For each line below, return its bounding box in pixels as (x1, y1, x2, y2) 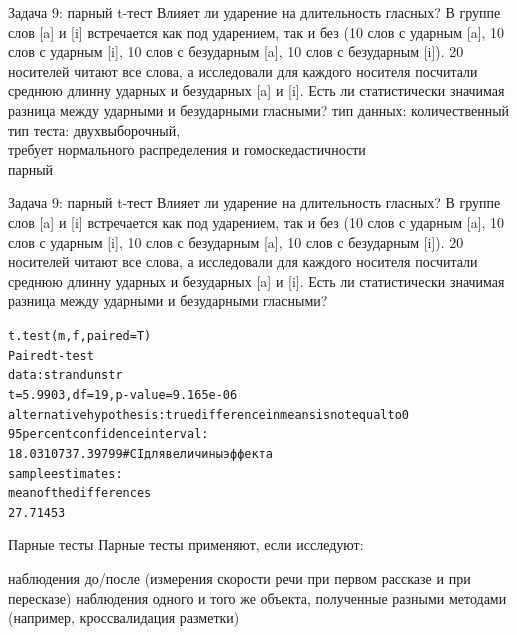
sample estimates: (8, 466, 123, 481)
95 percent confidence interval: (8, 427, 209, 442)
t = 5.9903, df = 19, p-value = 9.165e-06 (8, 387, 238, 402)
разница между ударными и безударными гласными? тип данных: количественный (8, 99, 510, 120)
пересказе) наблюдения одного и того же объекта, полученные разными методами (8, 587, 507, 608)
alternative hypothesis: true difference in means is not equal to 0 (8, 407, 409, 422)
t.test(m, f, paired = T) (8, 328, 152, 343)
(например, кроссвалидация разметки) (8, 607, 240, 628)
